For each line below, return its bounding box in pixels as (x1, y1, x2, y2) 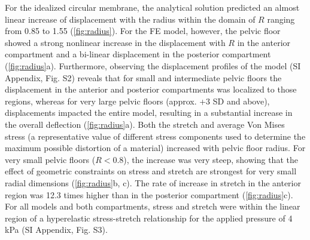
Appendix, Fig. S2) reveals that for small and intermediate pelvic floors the (5, 71, 282, 84)
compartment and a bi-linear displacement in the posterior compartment (5, 48, 271, 60)
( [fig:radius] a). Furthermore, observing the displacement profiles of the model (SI (5, 59, 301, 72)
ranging (267, 13, 295, 25)
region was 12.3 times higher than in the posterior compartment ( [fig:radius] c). (5, 188, 293, 201)
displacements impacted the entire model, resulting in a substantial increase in (5, 106, 293, 119)
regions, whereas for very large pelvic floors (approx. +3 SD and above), (5, 94, 270, 107)
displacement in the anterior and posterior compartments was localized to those (5, 83, 297, 96)
